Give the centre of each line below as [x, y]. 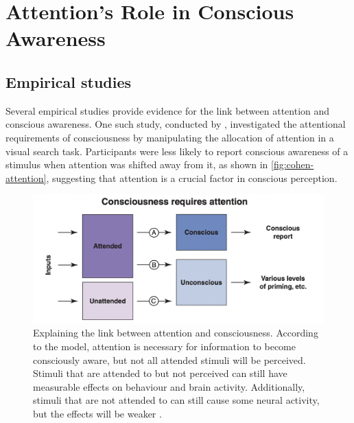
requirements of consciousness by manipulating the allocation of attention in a [170, 137]
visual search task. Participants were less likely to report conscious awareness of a [177, 151]
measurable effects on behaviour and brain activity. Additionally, [169, 386]
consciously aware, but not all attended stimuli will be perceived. [169, 359]
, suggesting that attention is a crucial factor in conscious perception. [192, 178]
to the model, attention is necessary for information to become [164, 346]
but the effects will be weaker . [97, 414]
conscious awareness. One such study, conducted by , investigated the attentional [176, 124]
